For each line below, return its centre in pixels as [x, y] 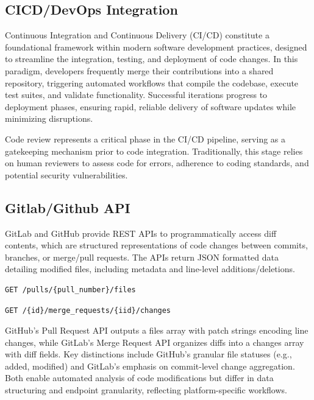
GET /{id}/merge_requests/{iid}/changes [88, 310]
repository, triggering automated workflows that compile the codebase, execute [152, 82]
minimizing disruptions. [49, 118]
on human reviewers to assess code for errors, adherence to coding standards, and [157, 163]
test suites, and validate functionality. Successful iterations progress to [136, 95]
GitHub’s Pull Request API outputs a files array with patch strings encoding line [157, 330]
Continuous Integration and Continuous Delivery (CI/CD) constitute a [137, 35]
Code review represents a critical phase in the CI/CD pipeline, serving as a [145, 139]
